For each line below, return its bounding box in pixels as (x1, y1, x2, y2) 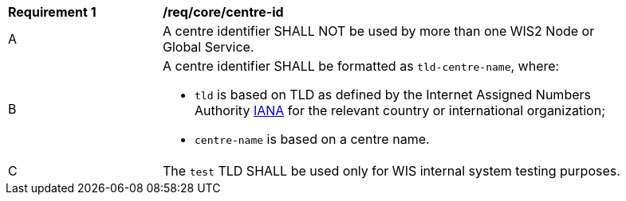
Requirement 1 (8, 4, 96, 20)
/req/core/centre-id (163, 4, 284, 20)
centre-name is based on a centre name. (195, 131, 430, 147)
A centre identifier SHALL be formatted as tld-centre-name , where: (163, 58, 560, 74)
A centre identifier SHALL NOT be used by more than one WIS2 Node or (163, 23, 595, 39)
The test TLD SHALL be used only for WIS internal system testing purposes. (163, 163, 620, 179)
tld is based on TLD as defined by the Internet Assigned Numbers (195, 87, 591, 102)
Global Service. (163, 39, 254, 55)
